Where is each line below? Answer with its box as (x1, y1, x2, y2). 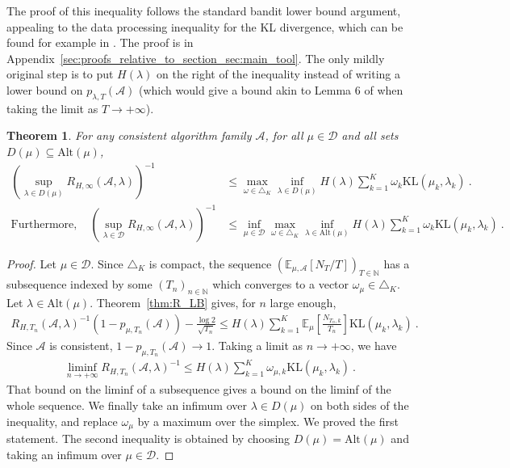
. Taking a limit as (211, 336, 303, 353)
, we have (350, 336, 397, 353)
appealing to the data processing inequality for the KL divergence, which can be (6, 18, 403, 35)
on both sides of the (311, 396, 409, 413)
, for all (265, 127, 303, 144)
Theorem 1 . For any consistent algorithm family (6, 127, 252, 144)
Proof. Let (6, 255, 56, 272)
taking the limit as (6, 99, 98, 116)
